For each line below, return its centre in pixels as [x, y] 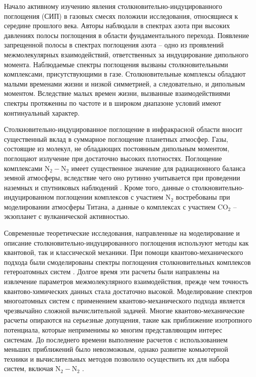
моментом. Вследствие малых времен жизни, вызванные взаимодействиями [117, 93]
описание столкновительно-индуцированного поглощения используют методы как [127, 242]
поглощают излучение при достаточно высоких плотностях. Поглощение [113, 158]
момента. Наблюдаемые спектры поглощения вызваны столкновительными [116, 64]
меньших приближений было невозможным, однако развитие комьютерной [116, 349]
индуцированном [29, 197]
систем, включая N [32, 368]
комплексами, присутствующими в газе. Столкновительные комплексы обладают [125, 74]
